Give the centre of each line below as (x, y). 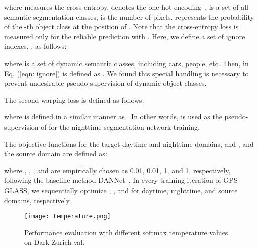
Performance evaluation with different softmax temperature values (126, 232)
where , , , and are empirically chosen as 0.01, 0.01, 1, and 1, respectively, (117, 170)
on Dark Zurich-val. (55, 242)
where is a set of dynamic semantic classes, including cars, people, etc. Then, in (126, 63)
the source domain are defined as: (56, 153)
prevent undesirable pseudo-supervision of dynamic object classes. (105, 83)
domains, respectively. (38, 200)
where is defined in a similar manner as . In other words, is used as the (113, 117)
